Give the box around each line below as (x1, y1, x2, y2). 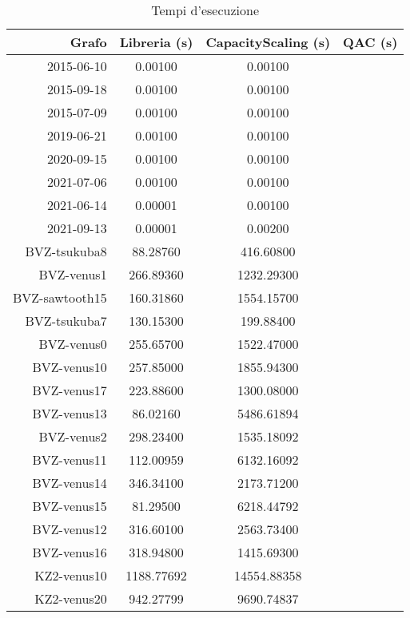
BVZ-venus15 (32, 497, 107, 515)
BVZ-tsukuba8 (25, 242, 107, 260)
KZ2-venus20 (34, 589, 107, 608)
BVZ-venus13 (32, 404, 107, 422)
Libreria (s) (119, 33, 193, 51)
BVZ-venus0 (38, 335, 107, 353)
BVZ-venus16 (32, 543, 107, 561)
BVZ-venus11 (32, 450, 107, 469)
